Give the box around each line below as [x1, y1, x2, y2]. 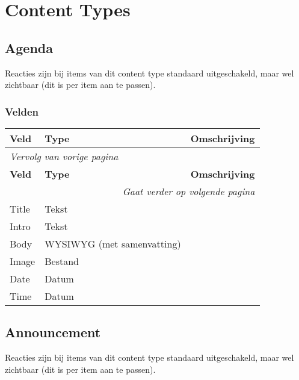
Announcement [5, 323, 101, 341]
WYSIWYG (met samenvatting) [45, 236, 181, 251]
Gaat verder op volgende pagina [122, 184, 255, 198]
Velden [5, 104, 39, 119]
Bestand [45, 254, 79, 268]
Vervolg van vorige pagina [10, 149, 119, 163]
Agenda [5, 38, 53, 57]
